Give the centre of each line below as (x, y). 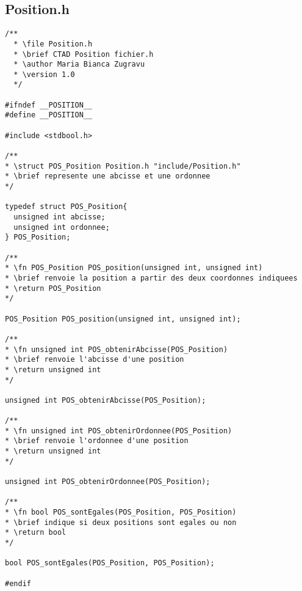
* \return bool (36, 533)
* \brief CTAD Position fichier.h (84, 54)
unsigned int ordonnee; (62, 227)
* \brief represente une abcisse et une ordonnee (108, 176)
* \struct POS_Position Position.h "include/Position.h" (123, 166)
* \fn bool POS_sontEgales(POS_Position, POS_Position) (121, 512)
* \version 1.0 (44, 74)
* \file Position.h (53, 44)
